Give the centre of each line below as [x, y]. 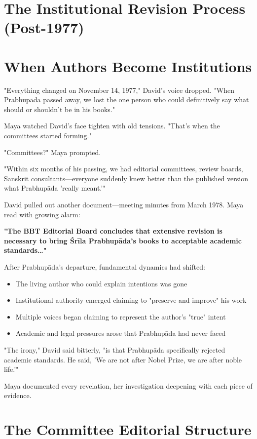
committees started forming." [48, 136]
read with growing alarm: [42, 214]
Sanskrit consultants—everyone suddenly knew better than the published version [126, 178]
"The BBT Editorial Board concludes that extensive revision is [113, 231]
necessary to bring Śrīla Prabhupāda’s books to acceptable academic [123, 240]
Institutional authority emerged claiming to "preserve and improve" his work [131, 300]
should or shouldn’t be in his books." [59, 109]
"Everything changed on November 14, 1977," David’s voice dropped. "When [119, 90]
